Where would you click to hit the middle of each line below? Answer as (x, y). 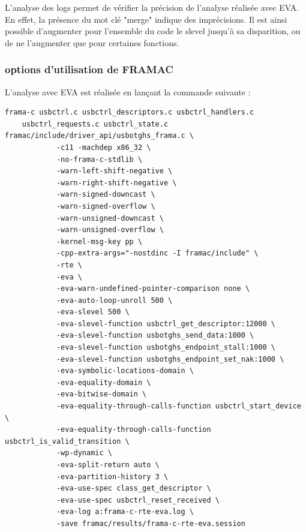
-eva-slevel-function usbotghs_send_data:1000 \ (155, 336)
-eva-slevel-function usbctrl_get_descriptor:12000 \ (166, 324)
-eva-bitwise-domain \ (101, 394)
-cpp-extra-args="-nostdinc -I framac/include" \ (157, 253)
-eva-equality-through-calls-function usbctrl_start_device (178, 406)
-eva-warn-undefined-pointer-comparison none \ (153, 289)
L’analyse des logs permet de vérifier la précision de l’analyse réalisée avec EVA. (152, 7)
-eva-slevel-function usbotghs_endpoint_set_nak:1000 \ (170, 359)
